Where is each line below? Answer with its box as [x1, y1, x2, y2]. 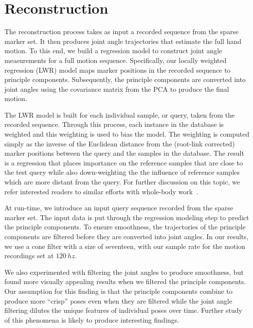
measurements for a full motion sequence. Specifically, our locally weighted [4, 55, 227, 65]
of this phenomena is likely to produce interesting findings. [4, 314, 179, 325]
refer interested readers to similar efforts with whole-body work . [4, 186, 199, 196]
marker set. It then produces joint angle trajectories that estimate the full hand [4, 36, 242, 46]
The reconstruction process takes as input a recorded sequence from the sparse [4, 26, 239, 37]
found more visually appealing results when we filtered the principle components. [4, 276, 246, 287]
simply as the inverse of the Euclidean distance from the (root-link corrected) [4, 138, 235, 148]
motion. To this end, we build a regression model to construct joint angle [4, 45, 222, 56]
